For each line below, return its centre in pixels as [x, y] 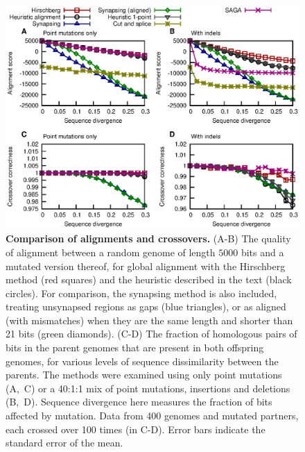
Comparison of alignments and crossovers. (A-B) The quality [148, 238]
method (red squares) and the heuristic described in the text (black [149, 279]
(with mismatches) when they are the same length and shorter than [149, 320]
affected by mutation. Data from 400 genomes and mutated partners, [152, 416]
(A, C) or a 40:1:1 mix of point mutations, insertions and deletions [148, 388]
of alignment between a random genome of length [111, 252]
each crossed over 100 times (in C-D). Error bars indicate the [136, 429]
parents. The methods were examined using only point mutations [144, 375]
